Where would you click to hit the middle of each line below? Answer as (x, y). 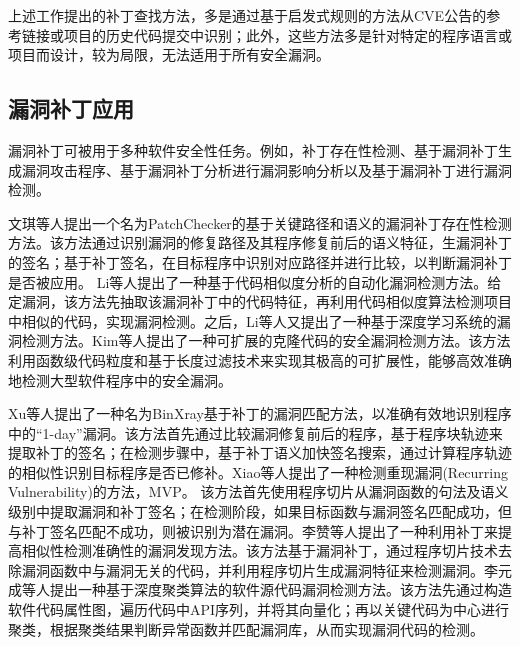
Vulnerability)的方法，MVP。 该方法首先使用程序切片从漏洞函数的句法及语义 (258, 491)
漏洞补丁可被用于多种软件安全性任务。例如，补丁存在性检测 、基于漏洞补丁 (253, 149)
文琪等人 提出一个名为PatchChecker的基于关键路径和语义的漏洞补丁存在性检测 (260, 222)
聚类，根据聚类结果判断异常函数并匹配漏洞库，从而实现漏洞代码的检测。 (246, 628)
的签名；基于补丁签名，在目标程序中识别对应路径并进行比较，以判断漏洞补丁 (260, 261)
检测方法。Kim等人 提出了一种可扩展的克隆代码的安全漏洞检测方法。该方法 (266, 340)
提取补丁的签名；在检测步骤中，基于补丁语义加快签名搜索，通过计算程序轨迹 (260, 452)
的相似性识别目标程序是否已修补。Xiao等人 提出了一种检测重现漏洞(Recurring (258, 471)
